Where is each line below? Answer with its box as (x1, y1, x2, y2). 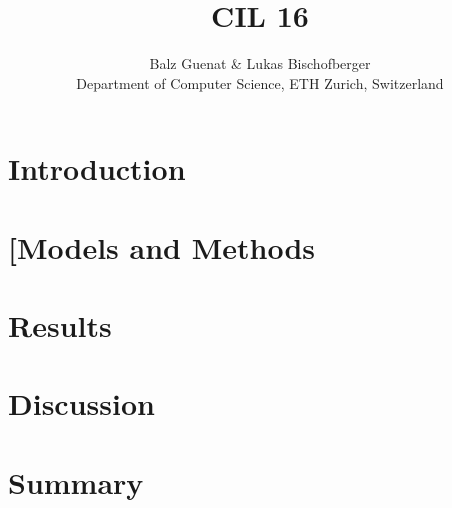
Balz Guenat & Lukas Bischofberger (149, 53, 371, 74)
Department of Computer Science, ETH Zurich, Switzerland (76, 72, 444, 93)
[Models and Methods (8, 226, 316, 267)
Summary (8, 461, 144, 502)
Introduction (8, 148, 186, 189)
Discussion (8, 383, 155, 424)
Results (8, 305, 112, 346)
